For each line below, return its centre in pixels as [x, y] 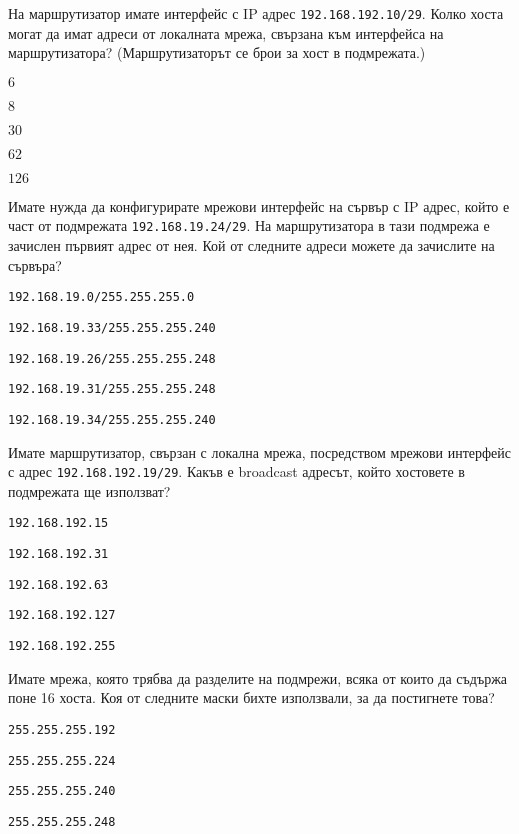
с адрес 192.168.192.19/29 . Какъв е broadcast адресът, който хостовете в [236, 471]
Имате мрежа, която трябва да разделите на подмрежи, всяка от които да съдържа [258, 677]
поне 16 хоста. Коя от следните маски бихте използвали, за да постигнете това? [251, 697]
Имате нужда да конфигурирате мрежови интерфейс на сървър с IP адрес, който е [259, 205]
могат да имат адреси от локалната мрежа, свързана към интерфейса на [226, 32]
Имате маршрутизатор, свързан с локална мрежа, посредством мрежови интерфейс [259, 451]
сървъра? [35, 264]
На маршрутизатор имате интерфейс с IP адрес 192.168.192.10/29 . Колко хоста [256, 13]
